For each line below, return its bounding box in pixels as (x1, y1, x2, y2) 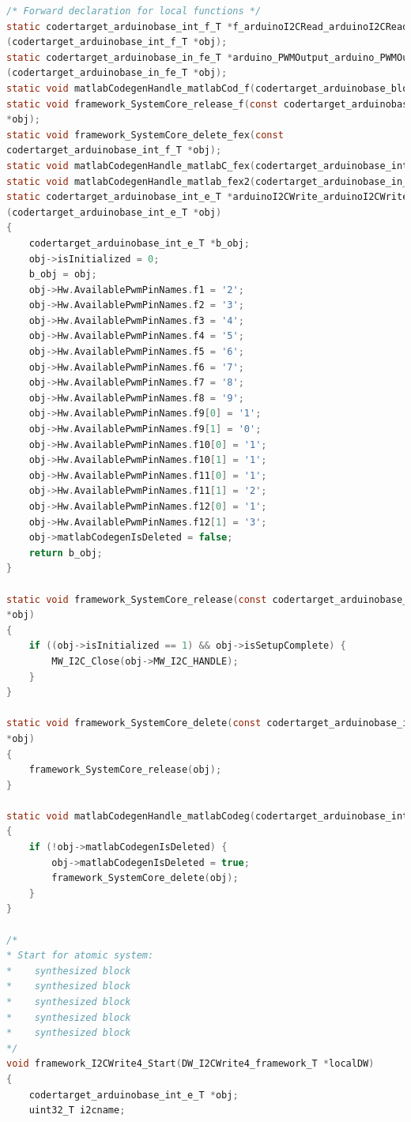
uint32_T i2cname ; (28, 1105, 126, 1116)
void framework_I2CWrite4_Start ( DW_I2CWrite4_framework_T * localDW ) (6, 1058, 375, 1070)
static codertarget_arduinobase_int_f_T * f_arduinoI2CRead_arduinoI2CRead (6, 21, 409, 32)
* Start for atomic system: (6, 950, 154, 962)
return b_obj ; (28, 547, 103, 559)
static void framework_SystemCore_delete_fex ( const (6, 129, 284, 141)
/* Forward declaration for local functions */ (6, 6, 262, 17)
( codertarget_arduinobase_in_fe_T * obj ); (6, 67, 228, 79)
